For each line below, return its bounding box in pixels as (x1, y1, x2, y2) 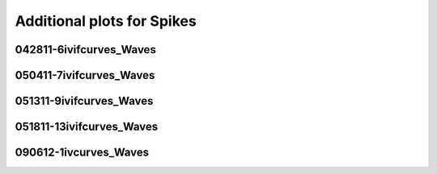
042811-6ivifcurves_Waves (15, 43, 157, 56)
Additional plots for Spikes (15, 12, 197, 30)
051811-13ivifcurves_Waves (15, 120, 159, 134)
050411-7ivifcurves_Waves (15, 68, 155, 82)
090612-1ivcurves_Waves (15, 146, 150, 159)
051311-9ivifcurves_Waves (15, 94, 154, 108)
